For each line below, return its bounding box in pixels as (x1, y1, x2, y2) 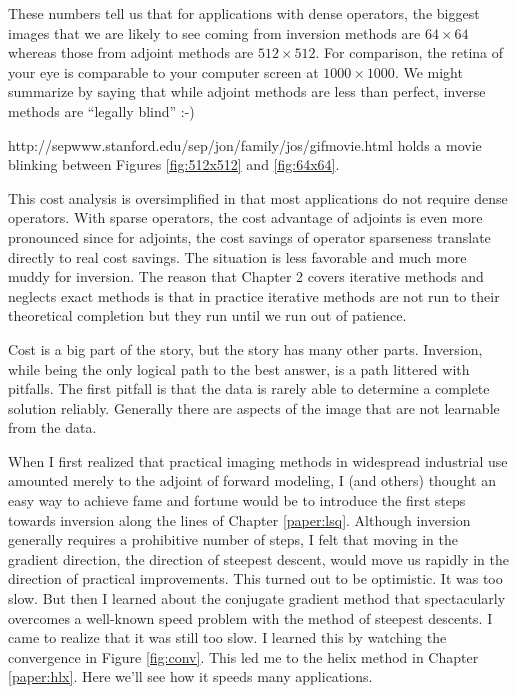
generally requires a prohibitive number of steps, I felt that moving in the (8, 529, 459, 550)
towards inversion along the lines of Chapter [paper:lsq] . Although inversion (8, 509, 471, 530)
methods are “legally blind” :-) (8, 100, 195, 121)
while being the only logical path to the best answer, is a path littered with (8, 358, 470, 379)
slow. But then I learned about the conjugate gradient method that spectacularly (8, 588, 506, 609)
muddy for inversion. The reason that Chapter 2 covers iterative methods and (8, 266, 484, 287)
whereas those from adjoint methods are (8, 42, 254, 63)
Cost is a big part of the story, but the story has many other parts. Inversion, (8, 338, 483, 359)
